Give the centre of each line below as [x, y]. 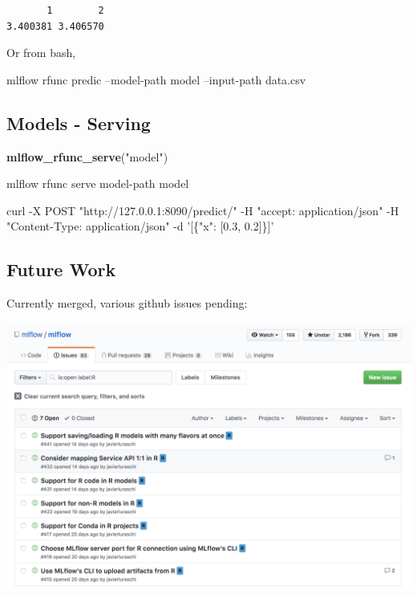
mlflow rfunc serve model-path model [98, 183]
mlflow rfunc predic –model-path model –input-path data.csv [156, 79]
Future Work [61, 269]
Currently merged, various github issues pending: [127, 303]
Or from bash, [41, 53]
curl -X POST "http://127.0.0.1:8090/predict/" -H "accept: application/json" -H [203, 210]
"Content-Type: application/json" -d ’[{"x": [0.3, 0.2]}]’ [140, 226]
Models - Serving [79, 122]
